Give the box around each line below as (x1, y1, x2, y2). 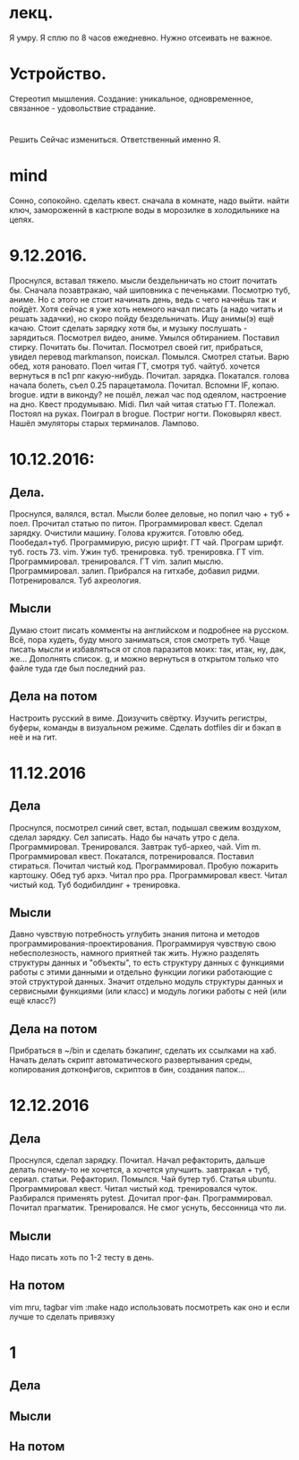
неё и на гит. (9, 731, 58, 742)
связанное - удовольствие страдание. (9, 102, 157, 114)
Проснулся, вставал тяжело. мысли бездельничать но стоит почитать (9, 275, 278, 286)
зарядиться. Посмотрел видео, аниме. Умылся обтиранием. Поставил (9, 332, 280, 343)
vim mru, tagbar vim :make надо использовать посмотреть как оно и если (9, 1302, 290, 1312)
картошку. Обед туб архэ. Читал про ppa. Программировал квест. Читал (9, 869, 288, 880)
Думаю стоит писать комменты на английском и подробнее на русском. (9, 625, 289, 636)
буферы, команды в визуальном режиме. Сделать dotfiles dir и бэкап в (9, 721, 282, 732)
